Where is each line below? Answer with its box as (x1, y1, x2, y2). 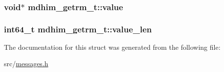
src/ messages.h (4, 58, 48, 68)
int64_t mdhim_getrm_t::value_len (4, 23, 152, 35)
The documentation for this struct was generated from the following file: (4, 42, 221, 52)
